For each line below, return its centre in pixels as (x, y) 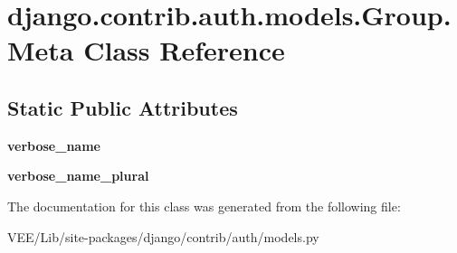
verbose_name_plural (78, 176)
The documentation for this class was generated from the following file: (204, 206)
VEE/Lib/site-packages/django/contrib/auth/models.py (163, 236)
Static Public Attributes (123, 107)
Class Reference (184, 50)
